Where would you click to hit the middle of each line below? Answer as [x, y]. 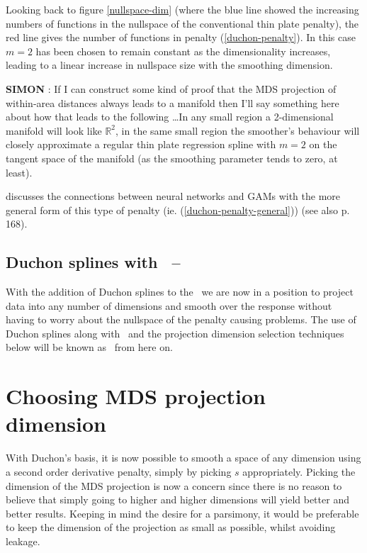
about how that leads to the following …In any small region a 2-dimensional [170, 117]
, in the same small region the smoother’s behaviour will [238, 130]
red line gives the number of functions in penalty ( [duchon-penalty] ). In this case [181, 37]
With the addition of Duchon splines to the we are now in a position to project [180, 292]
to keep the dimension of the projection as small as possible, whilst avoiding [171, 527]
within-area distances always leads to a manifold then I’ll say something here [173, 102]
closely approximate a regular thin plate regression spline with [141, 144]
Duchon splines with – [93, 262]
